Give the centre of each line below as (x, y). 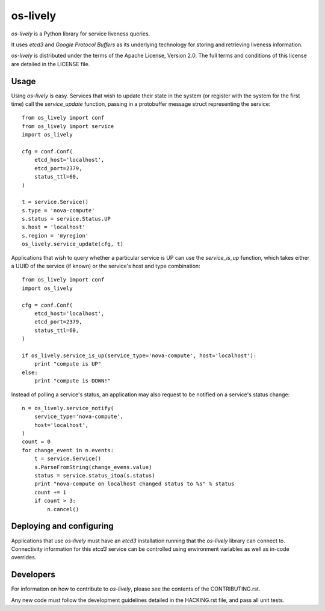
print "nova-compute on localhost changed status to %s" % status (134, 484)
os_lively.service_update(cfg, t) (73, 244)
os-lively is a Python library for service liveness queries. (81, 34)
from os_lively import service (68, 126)
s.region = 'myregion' (55, 235)
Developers (33, 575)
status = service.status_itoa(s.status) (95, 476)
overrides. (24, 557)
